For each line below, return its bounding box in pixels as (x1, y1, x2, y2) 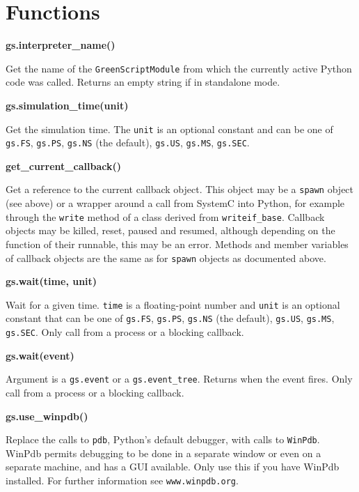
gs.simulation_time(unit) (6, 98, 129, 112)
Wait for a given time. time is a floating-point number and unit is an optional (6, 297, 340, 312)
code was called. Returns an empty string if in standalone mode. (6, 75, 280, 89)
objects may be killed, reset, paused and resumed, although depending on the (6, 223, 335, 238)
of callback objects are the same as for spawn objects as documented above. (6, 250, 326, 265)
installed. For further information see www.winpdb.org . (6, 473, 239, 488)
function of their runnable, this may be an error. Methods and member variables (6, 236, 349, 251)
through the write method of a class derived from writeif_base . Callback (6, 209, 325, 224)
